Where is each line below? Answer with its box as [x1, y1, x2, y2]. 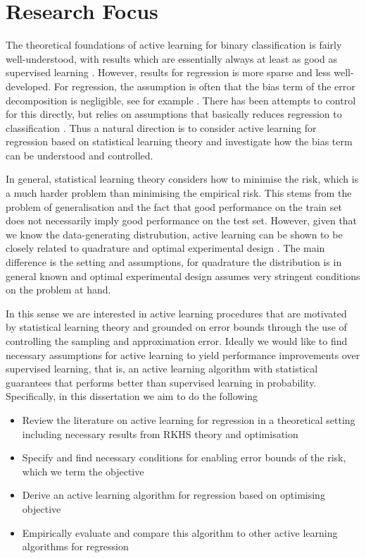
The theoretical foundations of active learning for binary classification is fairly [6, 37, 342, 52]
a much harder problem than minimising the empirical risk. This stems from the [6, 186, 352, 200]
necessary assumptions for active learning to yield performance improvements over [6, 347, 360, 362]
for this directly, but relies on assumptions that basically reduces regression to [6, 107, 342, 121]
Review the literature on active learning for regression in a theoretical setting [22, 412, 355, 427]
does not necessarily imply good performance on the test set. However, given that [6, 213, 358, 228]
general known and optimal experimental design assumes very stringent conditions [6, 268, 360, 283]
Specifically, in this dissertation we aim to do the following [6, 389, 258, 404]
